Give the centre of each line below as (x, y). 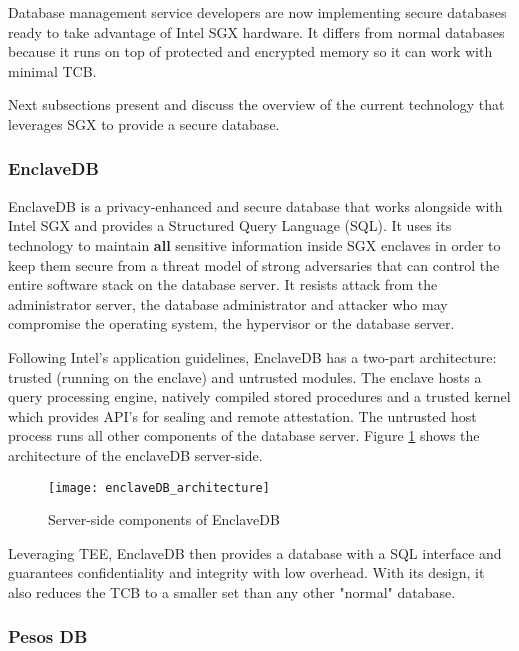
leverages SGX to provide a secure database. (144, 123)
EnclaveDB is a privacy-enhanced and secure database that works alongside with (255, 205)
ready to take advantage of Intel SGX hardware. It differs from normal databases (256, 31)
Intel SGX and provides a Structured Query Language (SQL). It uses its (230, 225)
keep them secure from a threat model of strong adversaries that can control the (254, 264)
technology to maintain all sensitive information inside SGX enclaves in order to (254, 244)
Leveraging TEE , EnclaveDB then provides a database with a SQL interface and (255, 552)
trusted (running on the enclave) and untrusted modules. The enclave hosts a (245, 376)
